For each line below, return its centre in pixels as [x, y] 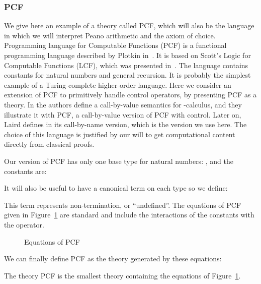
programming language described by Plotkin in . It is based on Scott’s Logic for [127, 55]
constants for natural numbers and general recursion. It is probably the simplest [127, 75]
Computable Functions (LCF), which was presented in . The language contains [126, 65]
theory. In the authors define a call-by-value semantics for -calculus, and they [123, 104]
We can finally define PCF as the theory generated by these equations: [113, 259]
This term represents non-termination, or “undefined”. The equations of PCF [123, 205]
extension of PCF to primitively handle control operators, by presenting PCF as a [130, 95]
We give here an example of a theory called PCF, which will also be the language [129, 25]
